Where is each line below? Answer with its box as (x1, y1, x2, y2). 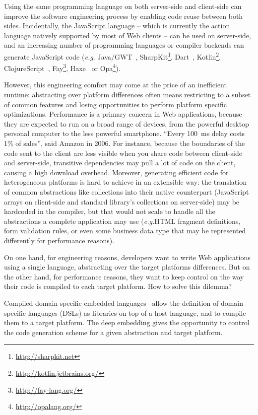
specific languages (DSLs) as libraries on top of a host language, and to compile (4, 307, 246, 318)
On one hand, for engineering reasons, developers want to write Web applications (4, 252, 251, 262)
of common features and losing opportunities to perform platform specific (4, 99, 227, 109)
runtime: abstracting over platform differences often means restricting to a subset (4, 89, 251, 100)
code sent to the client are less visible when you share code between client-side (4, 147, 242, 158)
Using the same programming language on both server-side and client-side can (4, 1, 242, 11)
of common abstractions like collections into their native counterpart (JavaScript (4, 187, 249, 197)
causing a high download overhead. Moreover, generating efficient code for (4, 167, 229, 177)
